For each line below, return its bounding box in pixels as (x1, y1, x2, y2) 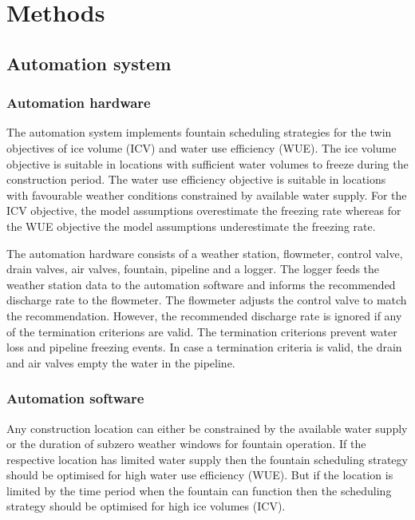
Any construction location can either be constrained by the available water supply (6, 419, 408, 436)
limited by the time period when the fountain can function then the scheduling (6, 482, 392, 498)
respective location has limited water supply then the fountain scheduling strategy (6, 451, 408, 467)
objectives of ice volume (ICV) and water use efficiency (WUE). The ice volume (6, 139, 397, 156)
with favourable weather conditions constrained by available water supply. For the (6, 186, 407, 203)
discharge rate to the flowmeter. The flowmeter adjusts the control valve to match (6, 292, 407, 308)
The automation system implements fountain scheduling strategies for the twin (6, 124, 392, 141)
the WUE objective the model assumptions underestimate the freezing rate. (6, 217, 376, 234)
